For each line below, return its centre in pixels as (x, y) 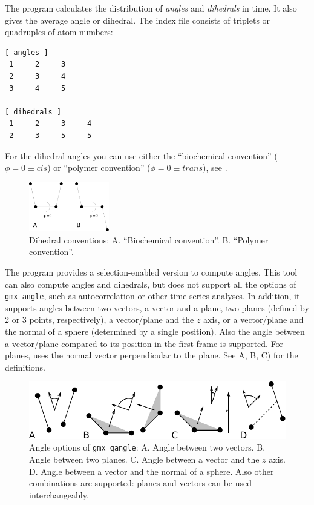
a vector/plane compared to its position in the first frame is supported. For (144, 343)
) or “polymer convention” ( (99, 167)
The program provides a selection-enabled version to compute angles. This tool (151, 272)
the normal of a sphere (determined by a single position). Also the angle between (155, 332)
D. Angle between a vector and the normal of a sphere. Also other (152, 471)
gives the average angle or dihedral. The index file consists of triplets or (138, 20)
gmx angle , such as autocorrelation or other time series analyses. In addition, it (152, 296)
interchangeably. (59, 494)
